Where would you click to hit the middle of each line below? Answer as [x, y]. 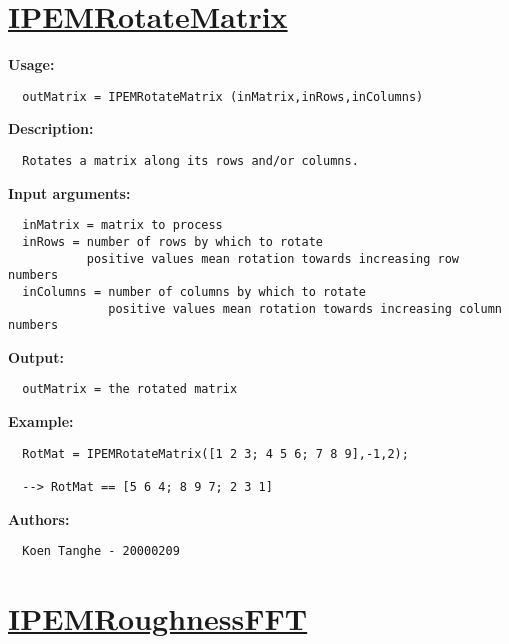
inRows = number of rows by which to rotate [172, 241]
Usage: [31, 64]
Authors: [39, 518]
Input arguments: [69, 192]
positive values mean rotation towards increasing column [305, 308]
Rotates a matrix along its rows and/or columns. [190, 160]
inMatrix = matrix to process [122, 225]
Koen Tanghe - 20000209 [101, 551]
